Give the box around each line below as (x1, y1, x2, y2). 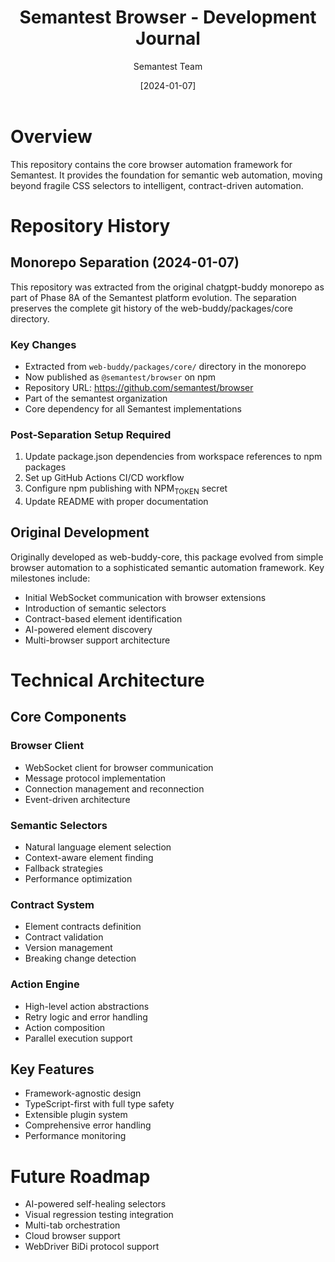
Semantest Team (133, 60, 203, 72)
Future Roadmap (10, 1165, 151, 1188)
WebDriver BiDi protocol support (24, 1241, 160, 1253)
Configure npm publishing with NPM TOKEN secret (24, 482, 228, 497)
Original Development (10, 524, 150, 541)
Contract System (10, 897, 95, 911)
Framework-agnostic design (24, 1087, 142, 1100)
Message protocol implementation (24, 772, 167, 784)
